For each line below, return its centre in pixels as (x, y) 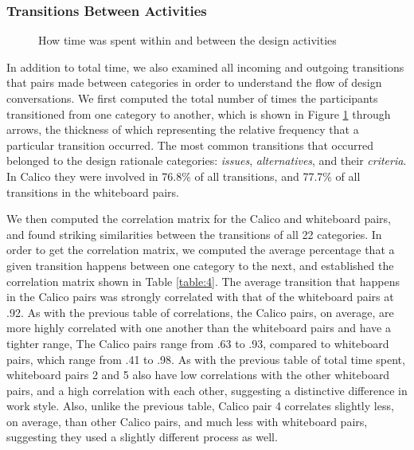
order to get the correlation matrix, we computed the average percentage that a (201, 250)
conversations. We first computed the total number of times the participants (192, 98)
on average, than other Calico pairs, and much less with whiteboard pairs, (187, 421)
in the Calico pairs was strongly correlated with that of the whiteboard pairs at (200, 297)
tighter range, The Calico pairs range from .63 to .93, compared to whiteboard (198, 343)
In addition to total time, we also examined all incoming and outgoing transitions (205, 67)
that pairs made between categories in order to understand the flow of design (194, 82)
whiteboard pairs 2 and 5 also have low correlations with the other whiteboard (198, 375)
